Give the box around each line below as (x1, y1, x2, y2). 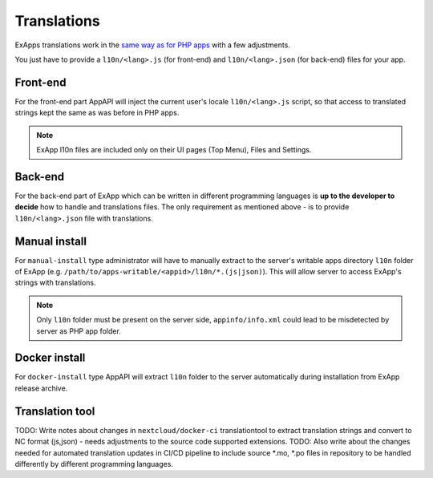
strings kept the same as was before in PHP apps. (14, 108, 180, 118)
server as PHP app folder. (36, 326, 122, 336)
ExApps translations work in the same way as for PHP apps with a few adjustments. (14, 40, 290, 50)
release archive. (14, 383, 68, 393)
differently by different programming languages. (14, 459, 174, 468)
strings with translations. (14, 277, 96, 288)
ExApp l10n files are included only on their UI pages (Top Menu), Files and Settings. (36, 145, 312, 155)
